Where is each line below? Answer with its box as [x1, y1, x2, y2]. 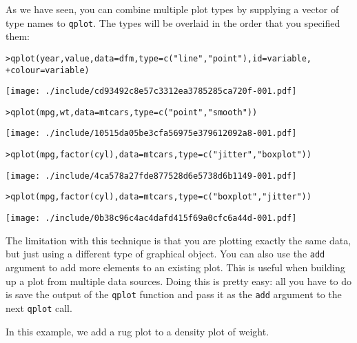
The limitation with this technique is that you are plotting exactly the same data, [6, 233, 351, 247]
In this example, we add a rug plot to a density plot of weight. [6, 324, 269, 338]
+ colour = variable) [6, 65, 90, 75]
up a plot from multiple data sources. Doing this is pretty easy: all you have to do [6, 273, 351, 288]
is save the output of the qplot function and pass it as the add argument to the [6, 287, 342, 302]
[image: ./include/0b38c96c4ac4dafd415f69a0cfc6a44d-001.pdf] [6, 213, 297, 224]
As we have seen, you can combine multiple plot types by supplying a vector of [6, 2, 339, 16]
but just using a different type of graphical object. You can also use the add [6, 246, 325, 261]
